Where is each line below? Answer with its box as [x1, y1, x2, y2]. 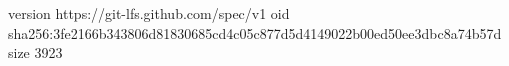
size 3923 [8, 42, 63, 63]
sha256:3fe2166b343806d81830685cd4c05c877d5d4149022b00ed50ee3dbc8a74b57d [8, 22, 502, 43]
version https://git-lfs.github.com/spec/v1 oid [8, 3, 290, 23]
